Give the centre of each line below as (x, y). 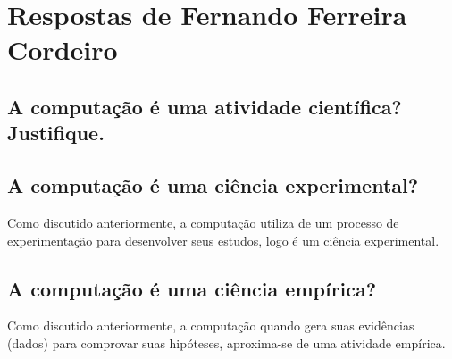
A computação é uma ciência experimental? (213, 185)
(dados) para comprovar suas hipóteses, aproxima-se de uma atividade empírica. (226, 342)
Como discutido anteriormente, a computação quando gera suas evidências (211, 326)
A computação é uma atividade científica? (205, 106)
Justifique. (56, 133)
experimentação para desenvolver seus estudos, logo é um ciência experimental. (223, 240)
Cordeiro (63, 50)
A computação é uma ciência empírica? (192, 288)
